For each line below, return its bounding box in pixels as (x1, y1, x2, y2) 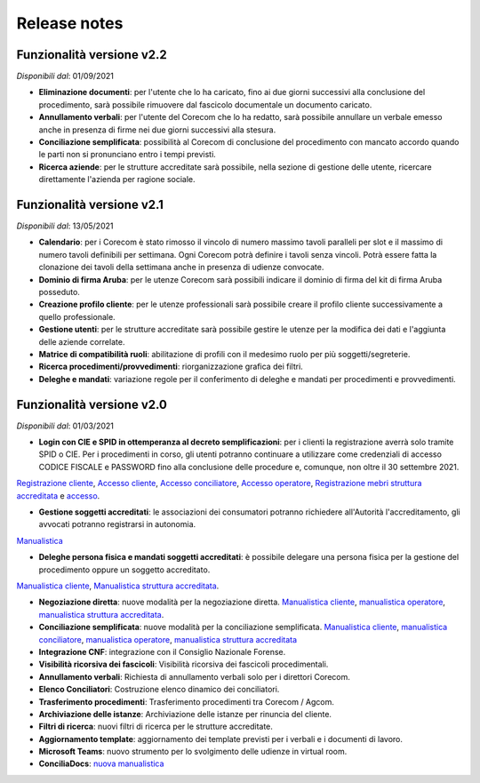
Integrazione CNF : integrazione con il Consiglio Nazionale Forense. (38, 646, 286, 657)
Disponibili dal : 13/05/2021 (16, 220, 114, 231)
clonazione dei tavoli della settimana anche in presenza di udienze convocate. (38, 262, 324, 273)
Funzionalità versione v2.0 (16, 396, 168, 412)
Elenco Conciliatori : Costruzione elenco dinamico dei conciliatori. (38, 684, 280, 695)
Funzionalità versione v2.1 (16, 197, 164, 212)
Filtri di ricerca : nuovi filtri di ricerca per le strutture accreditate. (38, 721, 273, 732)
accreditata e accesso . (16, 490, 100, 501)
